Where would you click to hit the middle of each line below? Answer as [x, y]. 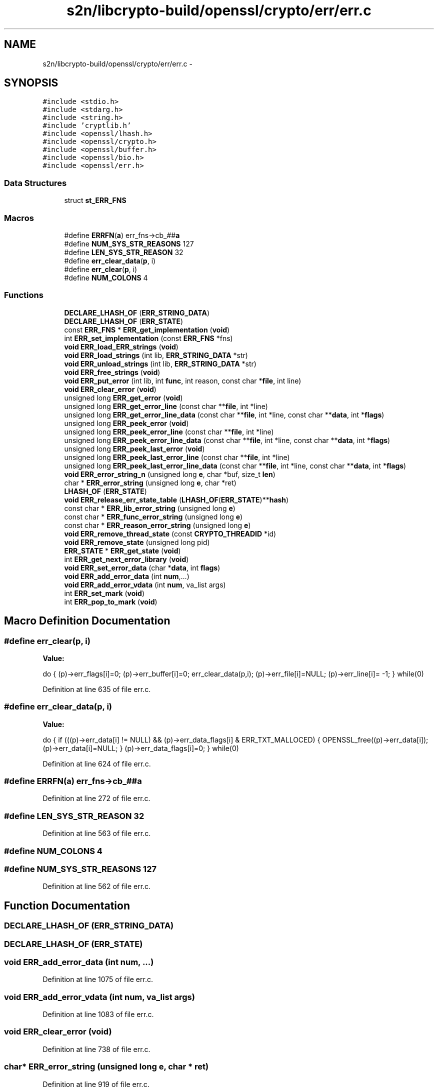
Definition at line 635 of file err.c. [97, 689]
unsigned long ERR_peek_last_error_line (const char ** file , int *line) [177, 457]
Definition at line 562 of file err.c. [97, 886]
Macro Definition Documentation [87, 621]
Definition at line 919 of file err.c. [96, 1084]
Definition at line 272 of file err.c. [96, 798]
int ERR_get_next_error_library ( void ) [126, 559]
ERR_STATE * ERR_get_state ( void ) [122, 550]
